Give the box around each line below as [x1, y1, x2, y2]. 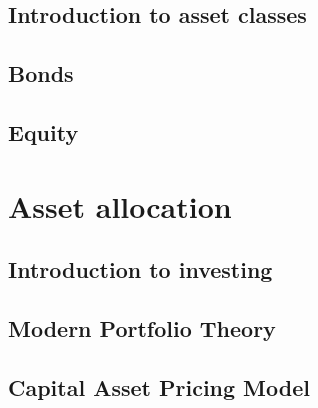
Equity [8, 116, 79, 147]
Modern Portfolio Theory [8, 312, 276, 343]
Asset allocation [8, 185, 232, 226]
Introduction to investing [8, 254, 273, 285]
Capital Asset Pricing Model [8, 371, 310, 402]
